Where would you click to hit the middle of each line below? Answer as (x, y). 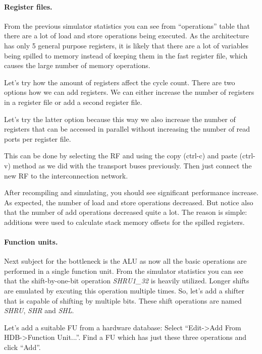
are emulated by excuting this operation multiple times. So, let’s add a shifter (124, 291)
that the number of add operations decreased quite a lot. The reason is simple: (126, 212)
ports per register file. (38, 138)
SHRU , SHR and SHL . (39, 310)
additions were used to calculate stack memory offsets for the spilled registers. (124, 222)
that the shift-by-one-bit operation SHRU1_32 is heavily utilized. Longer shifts (127, 281)
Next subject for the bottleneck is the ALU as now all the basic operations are (125, 261)
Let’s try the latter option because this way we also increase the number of (120, 119)
